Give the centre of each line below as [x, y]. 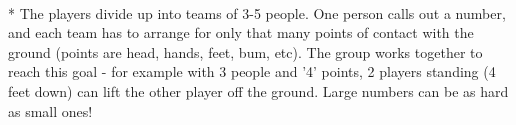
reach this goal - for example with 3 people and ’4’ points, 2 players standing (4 [252, 71]
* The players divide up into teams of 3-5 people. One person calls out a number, [257, 12]
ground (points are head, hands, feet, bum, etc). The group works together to [245, 51]
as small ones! [50, 110]
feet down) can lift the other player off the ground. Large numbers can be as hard [258, 90]
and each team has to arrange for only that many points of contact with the [241, 32]
